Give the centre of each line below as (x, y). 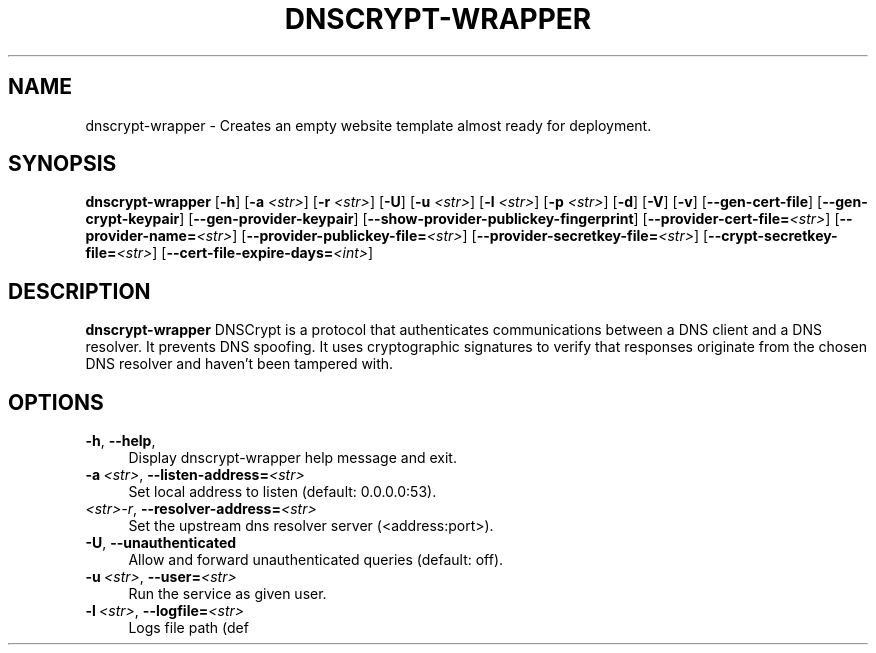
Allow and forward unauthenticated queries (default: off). (316, 560)
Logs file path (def (188, 628)
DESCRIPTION (79, 291)
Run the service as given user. (227, 594)
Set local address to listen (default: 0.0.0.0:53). (282, 492)
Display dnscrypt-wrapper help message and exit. (292, 458)
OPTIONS (56, 402)
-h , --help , (120, 441)
